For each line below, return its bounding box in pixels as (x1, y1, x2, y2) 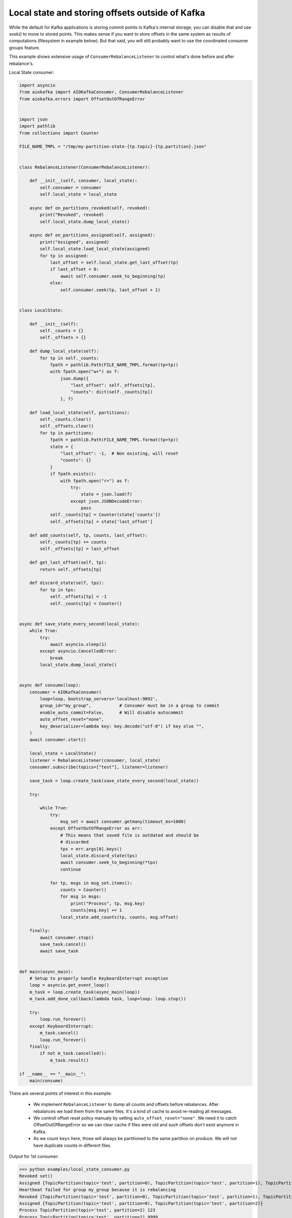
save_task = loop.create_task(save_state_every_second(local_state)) (29, 778, 199, 783)
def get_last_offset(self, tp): (29, 560, 107, 565)
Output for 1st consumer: (9, 1154, 59, 1160)
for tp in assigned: (39, 253, 89, 258)
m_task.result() (50, 1057, 89, 1063)
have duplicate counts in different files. (33, 1142, 111, 1148)
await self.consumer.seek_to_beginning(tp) (60, 273, 166, 279)
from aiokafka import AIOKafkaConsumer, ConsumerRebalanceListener (19, 89, 184, 95)
